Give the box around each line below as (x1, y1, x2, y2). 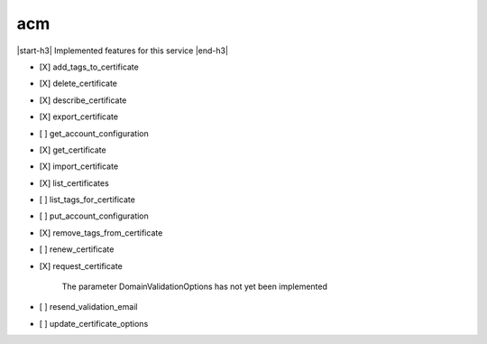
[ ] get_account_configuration (39, 127, 149, 139)
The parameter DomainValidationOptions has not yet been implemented (61, 281, 328, 293)
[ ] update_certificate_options (39, 318, 149, 329)
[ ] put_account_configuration (39, 210, 149, 221)
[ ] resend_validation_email (39, 302, 138, 312)
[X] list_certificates (39, 177, 110, 189)
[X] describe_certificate (39, 95, 127, 106)
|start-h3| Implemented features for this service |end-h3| (16, 45, 229, 56)
